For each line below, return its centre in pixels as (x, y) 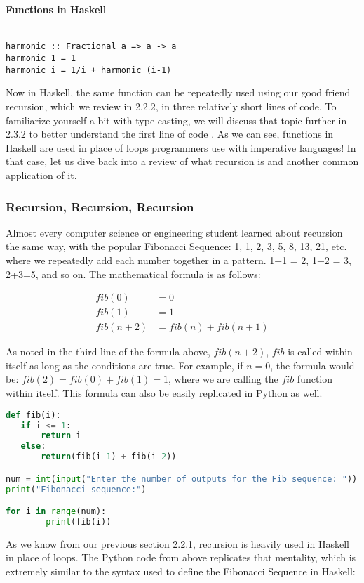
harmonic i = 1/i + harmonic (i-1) (89, 70)
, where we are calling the (223, 379)
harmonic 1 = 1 (41, 59)
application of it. (41, 175)
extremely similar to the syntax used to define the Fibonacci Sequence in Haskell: (181, 571)
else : (33, 446)
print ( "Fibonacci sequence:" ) (76, 489)
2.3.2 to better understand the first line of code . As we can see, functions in (170, 134)
